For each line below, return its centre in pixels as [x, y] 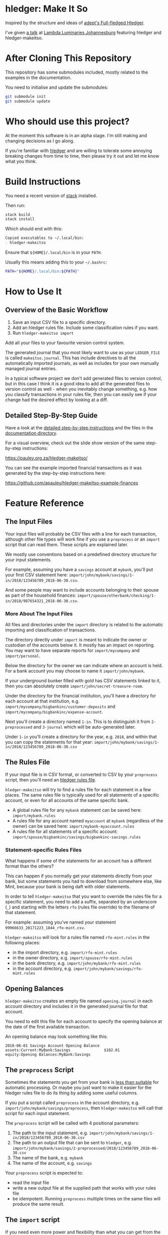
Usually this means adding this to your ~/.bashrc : [56, 262]
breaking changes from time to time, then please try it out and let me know [82, 156]
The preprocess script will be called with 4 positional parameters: [72, 1123]
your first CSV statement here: [37, 574]
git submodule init [26, 96]
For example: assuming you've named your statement [61, 922]
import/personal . [23, 656]
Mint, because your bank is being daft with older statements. [68, 887]
